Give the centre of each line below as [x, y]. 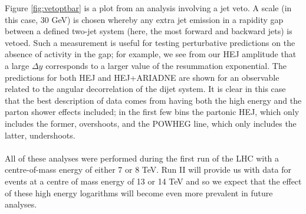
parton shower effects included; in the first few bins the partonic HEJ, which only [152, 112]
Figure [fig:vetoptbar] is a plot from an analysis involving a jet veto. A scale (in [148, 8]
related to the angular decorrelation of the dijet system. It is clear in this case [145, 89]
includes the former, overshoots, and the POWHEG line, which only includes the [151, 123]
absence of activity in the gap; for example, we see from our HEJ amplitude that [151, 54]
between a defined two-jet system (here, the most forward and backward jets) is [149, 31]
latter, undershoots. [40, 135]
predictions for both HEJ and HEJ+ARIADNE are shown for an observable [142, 77]
